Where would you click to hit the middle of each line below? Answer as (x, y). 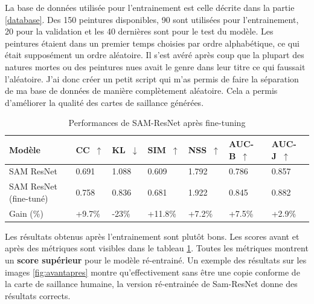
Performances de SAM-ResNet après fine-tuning (157, 123)
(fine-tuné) (29, 198)
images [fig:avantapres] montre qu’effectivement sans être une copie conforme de (152, 272)
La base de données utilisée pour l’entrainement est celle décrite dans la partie (150, 7)
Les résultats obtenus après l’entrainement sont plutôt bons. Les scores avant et (152, 236)
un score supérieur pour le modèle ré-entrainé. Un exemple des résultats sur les (156, 259)
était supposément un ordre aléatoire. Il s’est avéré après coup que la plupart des (155, 55)
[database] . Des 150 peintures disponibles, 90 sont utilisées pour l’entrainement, (152, 19)
